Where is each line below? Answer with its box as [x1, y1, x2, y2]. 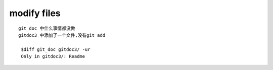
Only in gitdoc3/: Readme [21, 53, 85, 59]
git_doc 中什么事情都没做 [18, 25, 75, 31]
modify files [9, 8, 61, 19]
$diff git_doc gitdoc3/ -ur [21, 46, 90, 52]
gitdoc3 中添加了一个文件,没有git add [18, 32, 106, 38]
